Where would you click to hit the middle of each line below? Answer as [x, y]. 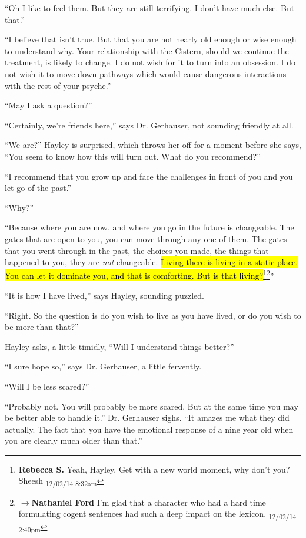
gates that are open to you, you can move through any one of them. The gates [146, 238]
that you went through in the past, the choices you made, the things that [137, 250]
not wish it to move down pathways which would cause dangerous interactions [146, 73]
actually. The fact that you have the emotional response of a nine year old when [149, 429]
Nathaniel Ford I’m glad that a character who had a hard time [149, 502]
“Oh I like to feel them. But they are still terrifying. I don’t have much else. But [150, 8]
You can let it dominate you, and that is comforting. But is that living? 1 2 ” [139, 275]
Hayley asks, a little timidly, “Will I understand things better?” [119, 346]
